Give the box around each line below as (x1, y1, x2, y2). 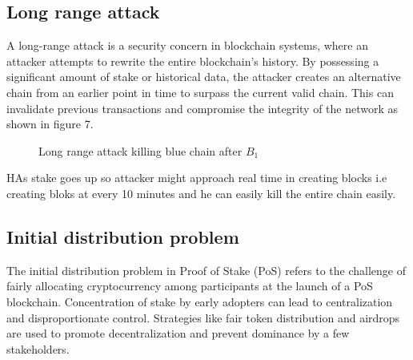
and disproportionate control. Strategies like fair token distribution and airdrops (6, 309, 400, 326)
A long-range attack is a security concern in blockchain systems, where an (6, 37, 368, 54)
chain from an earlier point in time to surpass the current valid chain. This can (6, 83, 394, 100)
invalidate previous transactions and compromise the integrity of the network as (6, 99, 399, 116)
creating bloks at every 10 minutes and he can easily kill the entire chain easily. (6, 184, 396, 201)
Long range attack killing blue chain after (38, 142, 243, 159)
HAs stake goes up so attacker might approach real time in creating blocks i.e (6, 169, 387, 186)
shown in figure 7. (6, 115, 94, 132)
